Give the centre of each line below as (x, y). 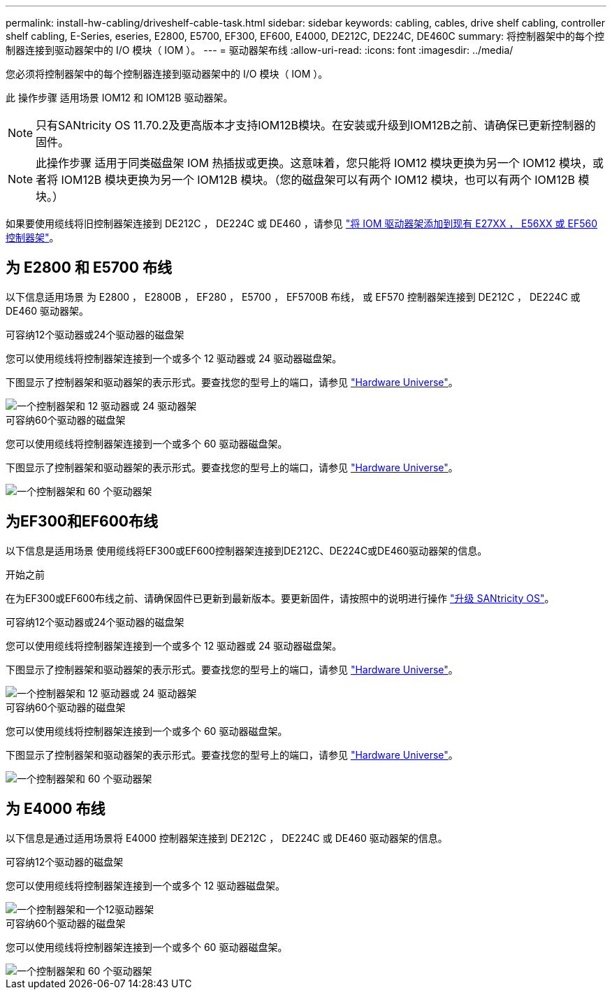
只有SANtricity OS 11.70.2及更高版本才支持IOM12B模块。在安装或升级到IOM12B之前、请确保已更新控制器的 (316, 125)
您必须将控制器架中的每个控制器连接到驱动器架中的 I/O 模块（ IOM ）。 (167, 74)
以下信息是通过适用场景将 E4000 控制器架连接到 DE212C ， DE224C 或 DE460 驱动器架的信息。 (227, 838)
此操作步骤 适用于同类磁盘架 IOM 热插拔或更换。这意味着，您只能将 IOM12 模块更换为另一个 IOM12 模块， (314, 163)
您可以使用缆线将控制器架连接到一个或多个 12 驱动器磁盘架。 (146, 885)
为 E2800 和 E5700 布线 (89, 268)
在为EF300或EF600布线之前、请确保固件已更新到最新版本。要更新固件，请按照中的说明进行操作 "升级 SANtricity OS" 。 (280, 598)
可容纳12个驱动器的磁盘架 (65, 861)
